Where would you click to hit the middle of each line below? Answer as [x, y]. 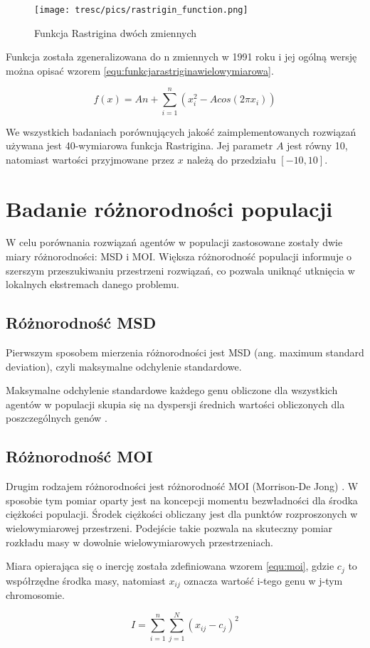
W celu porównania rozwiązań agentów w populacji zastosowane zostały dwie [174, 242]
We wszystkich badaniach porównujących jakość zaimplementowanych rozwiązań [181, 131]
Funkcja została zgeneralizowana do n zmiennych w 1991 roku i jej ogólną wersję [181, 57]
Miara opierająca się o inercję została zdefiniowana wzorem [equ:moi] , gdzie [170, 566]
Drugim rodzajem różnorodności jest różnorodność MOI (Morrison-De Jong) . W [182, 486]
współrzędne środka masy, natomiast [86, 580]
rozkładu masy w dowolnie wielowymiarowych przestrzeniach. [139, 542]
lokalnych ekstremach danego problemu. [92, 284]
